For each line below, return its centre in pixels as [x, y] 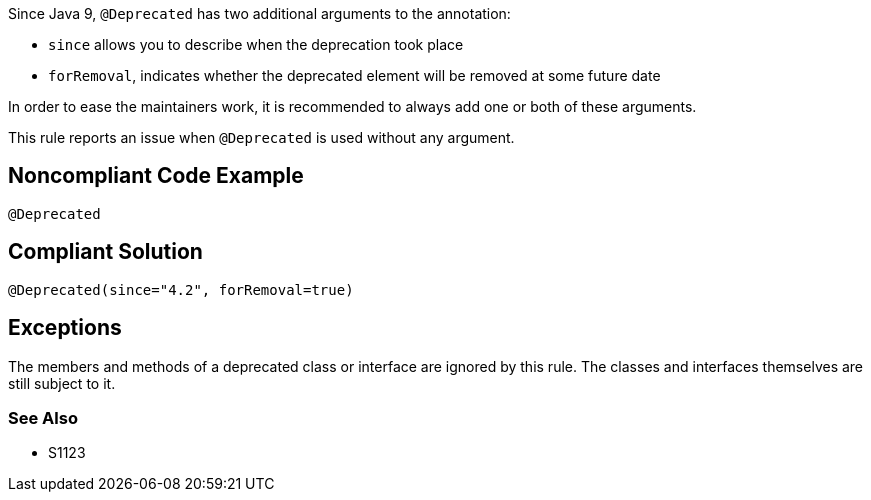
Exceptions [65, 328]
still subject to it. [62, 383]
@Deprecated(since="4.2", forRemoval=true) [181, 289]
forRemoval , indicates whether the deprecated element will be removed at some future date [354, 75]
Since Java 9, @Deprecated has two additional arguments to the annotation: [259, 13]
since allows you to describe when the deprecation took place [256, 44]
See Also [43, 417]
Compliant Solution [105, 252]
